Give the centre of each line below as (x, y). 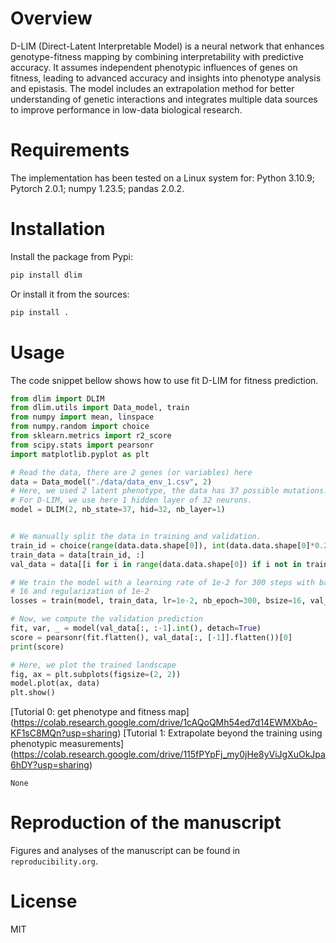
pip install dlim (46, 275)
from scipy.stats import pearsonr (82, 445)
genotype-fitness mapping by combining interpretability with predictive (157, 56)
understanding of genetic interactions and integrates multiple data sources (164, 99)
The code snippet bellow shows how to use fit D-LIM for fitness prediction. (164, 380)
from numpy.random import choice (80, 427)
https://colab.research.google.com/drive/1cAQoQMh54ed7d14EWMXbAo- (165, 723)
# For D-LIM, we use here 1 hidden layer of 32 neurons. (131, 500)
